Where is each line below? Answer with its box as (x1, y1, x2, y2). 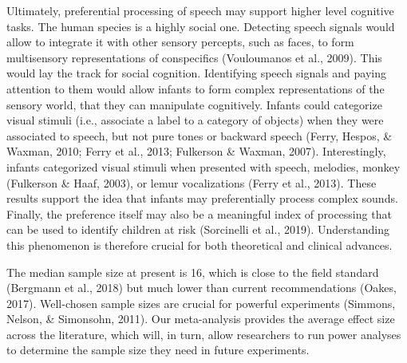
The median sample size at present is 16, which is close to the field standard (6, 263, 379, 280)
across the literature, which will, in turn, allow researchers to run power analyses (6, 326, 401, 342)
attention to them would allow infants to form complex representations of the (6, 80, 385, 97)
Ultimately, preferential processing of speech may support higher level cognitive (6, 2, 394, 18)
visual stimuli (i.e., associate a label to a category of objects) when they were (6, 112, 384, 128)
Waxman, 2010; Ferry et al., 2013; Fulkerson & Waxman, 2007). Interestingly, (6, 143, 386, 160)
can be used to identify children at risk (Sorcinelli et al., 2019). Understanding (6, 221, 389, 238)
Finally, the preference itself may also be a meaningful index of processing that (6, 205, 392, 222)
